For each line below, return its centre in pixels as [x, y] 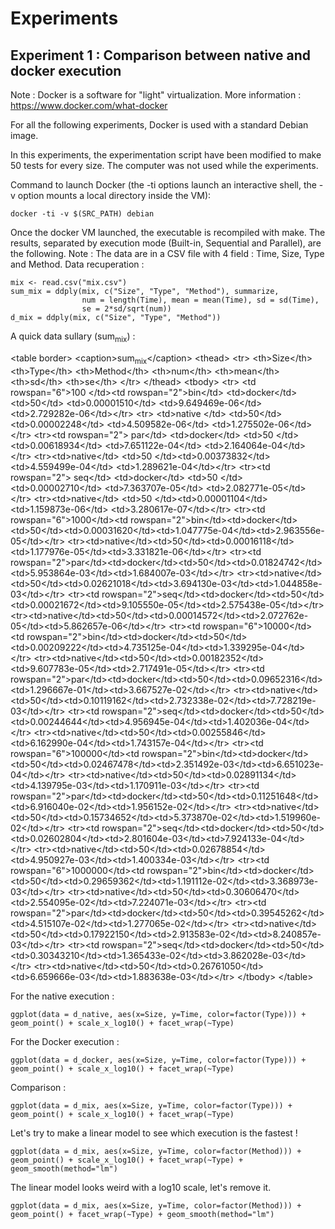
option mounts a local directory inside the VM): [114, 195]
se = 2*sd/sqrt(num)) [126, 309]
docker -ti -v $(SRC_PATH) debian [82, 214]
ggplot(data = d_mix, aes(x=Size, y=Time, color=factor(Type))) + [151, 1105]
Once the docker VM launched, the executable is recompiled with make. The [168, 232]
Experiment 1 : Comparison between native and [161, 55]
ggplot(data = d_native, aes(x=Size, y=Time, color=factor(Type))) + [158, 1014]
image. [24, 135]
